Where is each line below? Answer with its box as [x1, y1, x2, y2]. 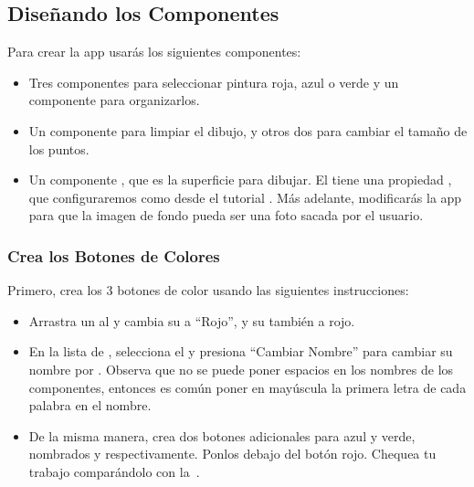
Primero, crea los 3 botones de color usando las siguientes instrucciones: [7, 281, 409, 300]
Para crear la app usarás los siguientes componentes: [7, 42, 301, 61]
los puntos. [28, 139, 90, 158]
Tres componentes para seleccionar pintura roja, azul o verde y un [28, 72, 399, 91]
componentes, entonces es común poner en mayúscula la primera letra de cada [28, 377, 467, 397]
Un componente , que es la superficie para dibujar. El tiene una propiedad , [28, 170, 452, 189]
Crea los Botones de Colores [7, 244, 220, 267]
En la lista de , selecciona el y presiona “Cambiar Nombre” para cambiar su [28, 342, 453, 361]
